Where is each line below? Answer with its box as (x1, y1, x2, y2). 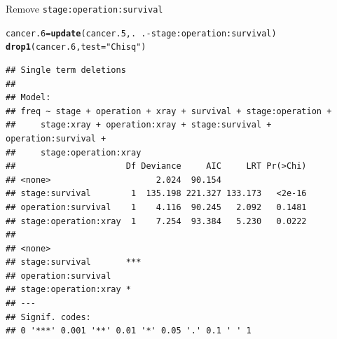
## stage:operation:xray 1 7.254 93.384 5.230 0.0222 (6, 216, 307, 226)
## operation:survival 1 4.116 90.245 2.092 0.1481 (6, 202, 307, 212)
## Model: (6, 92, 51, 103)
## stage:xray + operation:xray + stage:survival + (6, 120, 272, 130)
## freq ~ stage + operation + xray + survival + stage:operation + (6, 106, 332, 116)
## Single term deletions (6, 64, 126, 75)
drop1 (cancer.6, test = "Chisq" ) (6, 42, 146, 53)
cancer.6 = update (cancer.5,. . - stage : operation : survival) (6, 28, 277, 39)
